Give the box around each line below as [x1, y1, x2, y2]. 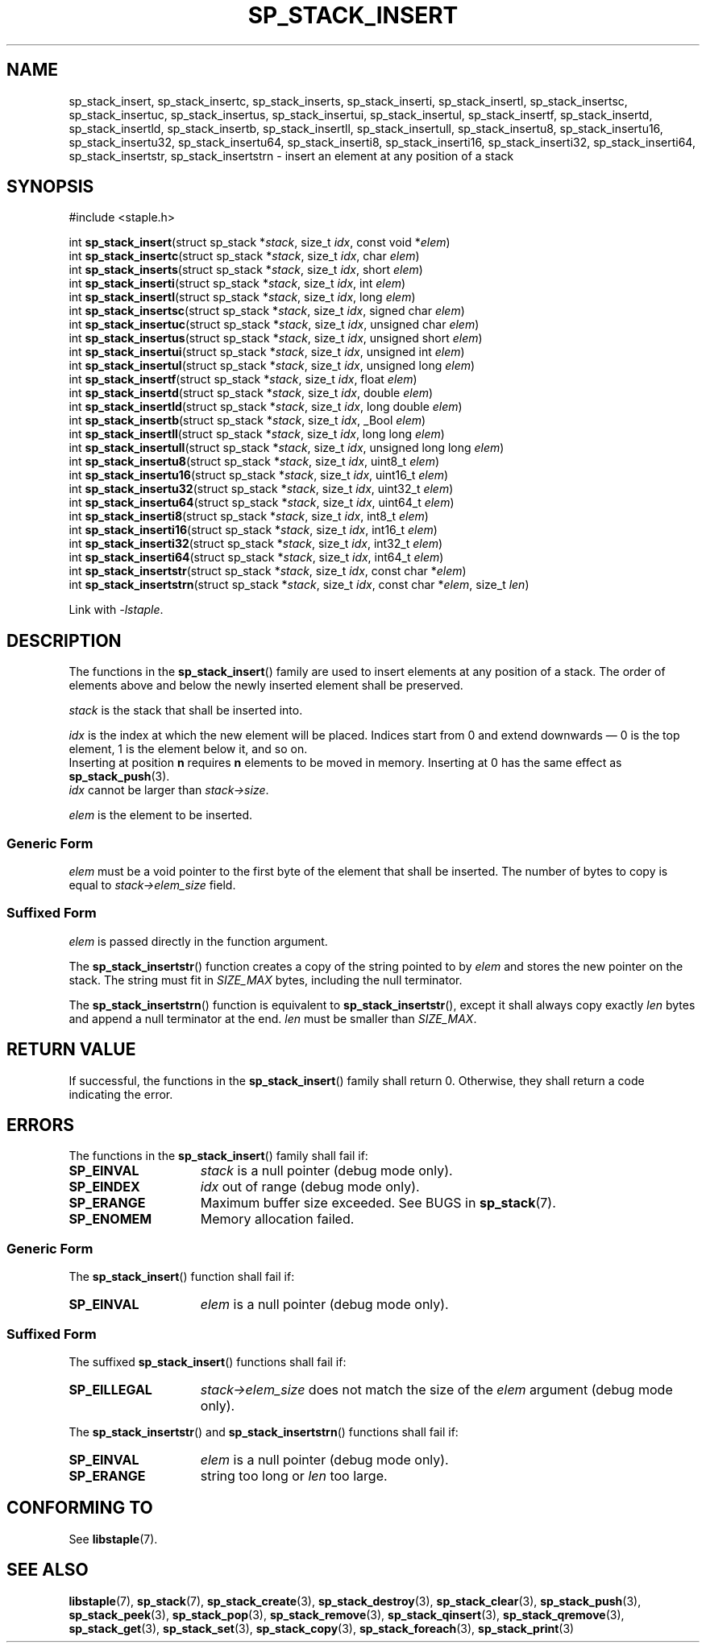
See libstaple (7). [69, 1531, 158, 1546]
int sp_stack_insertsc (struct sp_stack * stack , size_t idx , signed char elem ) [69, 304, 465, 318]
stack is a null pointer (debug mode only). [200, 1162, 453, 1179]
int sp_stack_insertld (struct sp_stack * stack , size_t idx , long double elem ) [69, 400, 463, 414]
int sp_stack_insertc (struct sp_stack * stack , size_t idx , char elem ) [69, 249, 420, 263]
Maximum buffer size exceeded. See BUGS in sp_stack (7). [200, 1195, 556, 1212]
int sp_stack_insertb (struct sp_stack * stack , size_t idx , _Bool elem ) [69, 413, 426, 428]
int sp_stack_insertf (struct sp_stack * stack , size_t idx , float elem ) [69, 372, 417, 387]
